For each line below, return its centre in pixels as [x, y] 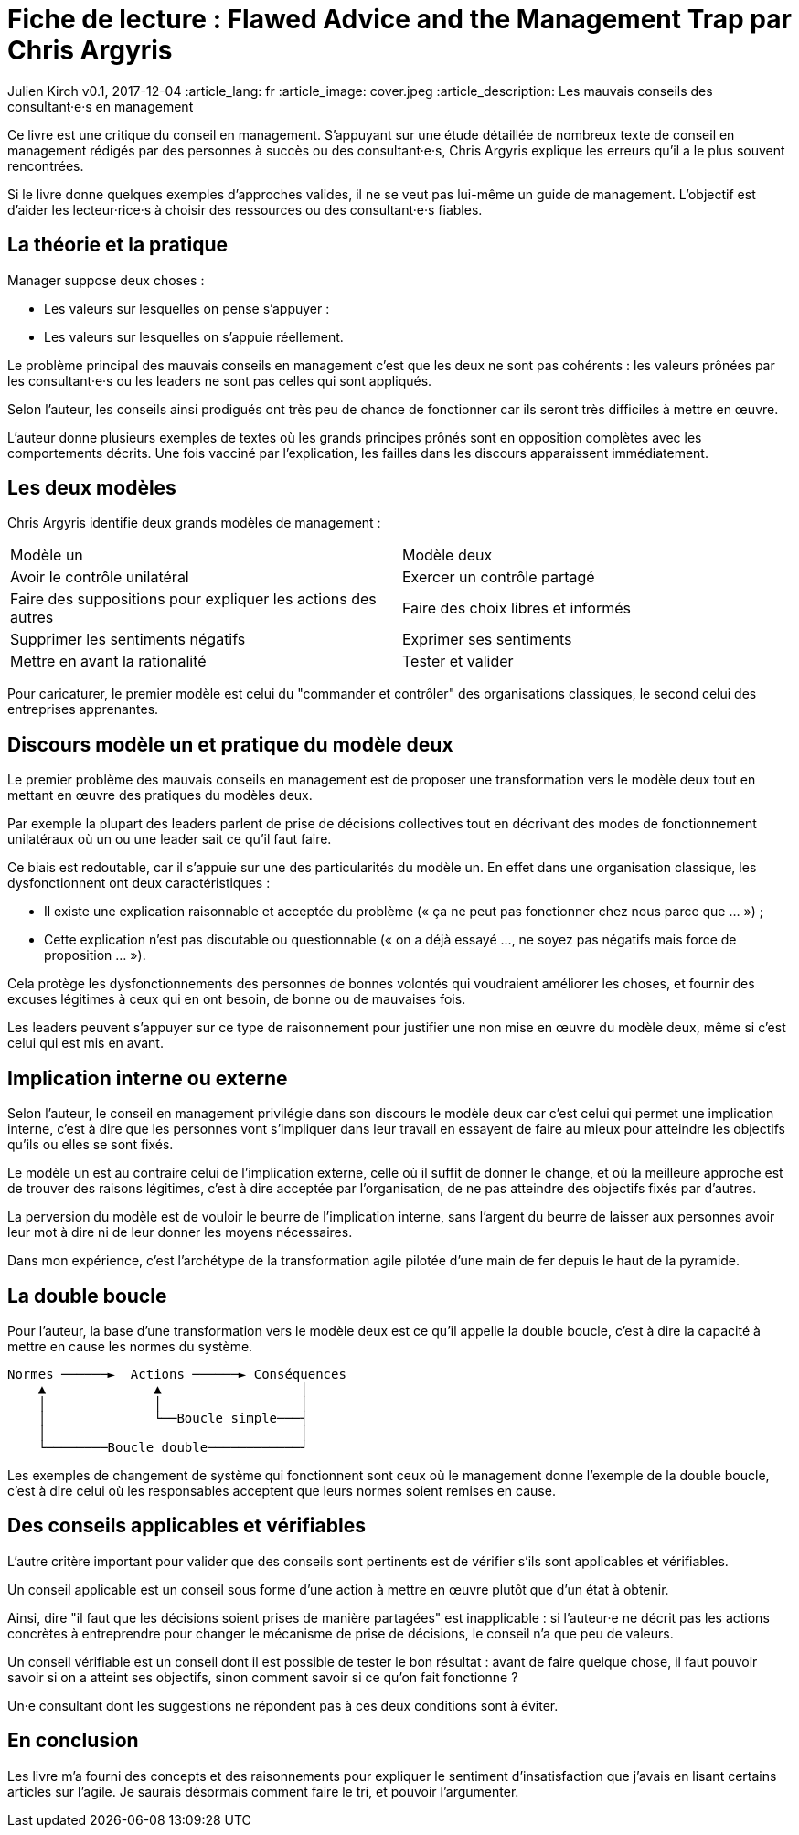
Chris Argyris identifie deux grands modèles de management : [194, 523]
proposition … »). [95, 955]
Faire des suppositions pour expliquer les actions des [193, 599]
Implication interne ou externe [148, 1078]
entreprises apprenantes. [83, 709]
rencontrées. [46, 165]
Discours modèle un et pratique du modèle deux [230, 744]
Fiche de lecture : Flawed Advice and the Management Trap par [399, 19]
